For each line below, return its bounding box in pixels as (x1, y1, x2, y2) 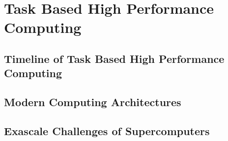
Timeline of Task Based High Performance (4, 51, 225, 66)
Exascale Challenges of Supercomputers (4, 123, 210, 138)
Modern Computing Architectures (4, 94, 181, 110)
